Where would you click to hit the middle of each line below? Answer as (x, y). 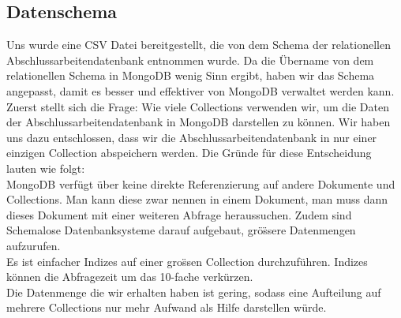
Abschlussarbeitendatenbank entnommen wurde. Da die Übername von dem (190, 60)
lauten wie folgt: (46, 168)
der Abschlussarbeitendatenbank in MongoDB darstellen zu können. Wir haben (199, 122)
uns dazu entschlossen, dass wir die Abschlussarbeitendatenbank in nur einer (192, 137)
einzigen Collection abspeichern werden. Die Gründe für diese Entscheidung (189, 153)
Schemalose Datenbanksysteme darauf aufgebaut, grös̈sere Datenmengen (181, 230)
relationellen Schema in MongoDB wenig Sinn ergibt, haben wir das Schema (191, 75)
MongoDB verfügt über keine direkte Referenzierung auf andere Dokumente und (201, 183)
